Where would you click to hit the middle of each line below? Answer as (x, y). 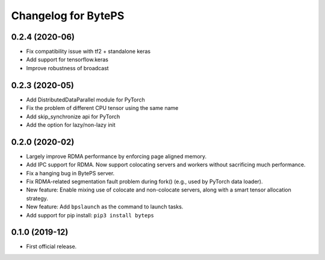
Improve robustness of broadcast (67, 68)
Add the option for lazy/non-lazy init (71, 125)
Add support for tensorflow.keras (67, 59)
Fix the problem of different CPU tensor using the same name (102, 108)
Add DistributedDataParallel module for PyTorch (86, 100)
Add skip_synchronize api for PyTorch (73, 116)
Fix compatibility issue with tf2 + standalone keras (88, 52)
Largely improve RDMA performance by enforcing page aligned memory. (116, 156)
